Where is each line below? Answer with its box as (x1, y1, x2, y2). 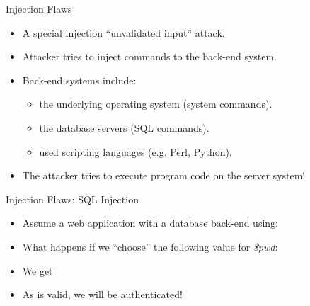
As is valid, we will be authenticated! (22, 287, 183, 302)
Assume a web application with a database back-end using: (22, 215, 278, 230)
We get (22, 263, 53, 278)
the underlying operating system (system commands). (39, 96, 272, 111)
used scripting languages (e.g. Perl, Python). (39, 144, 232, 159)
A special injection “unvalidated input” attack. (22, 25, 225, 40)
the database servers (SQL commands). (39, 120, 209, 135)
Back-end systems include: (22, 72, 137, 87)
